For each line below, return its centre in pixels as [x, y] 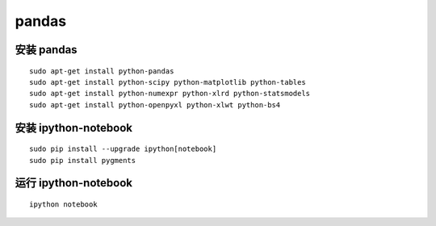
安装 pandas [46, 50]
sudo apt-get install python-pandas [102, 71]
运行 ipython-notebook [74, 183]
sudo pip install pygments [83, 160]
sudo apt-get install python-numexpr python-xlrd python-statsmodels [170, 94]
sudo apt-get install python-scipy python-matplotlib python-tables [168, 82]
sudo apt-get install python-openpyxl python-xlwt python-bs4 [155, 105]
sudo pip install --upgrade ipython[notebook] [123, 149]
